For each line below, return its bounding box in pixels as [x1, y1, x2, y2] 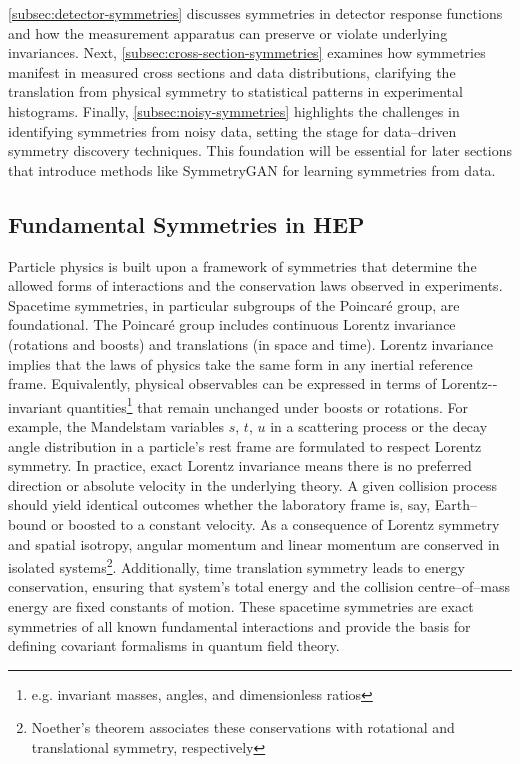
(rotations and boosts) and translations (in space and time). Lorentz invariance [8, 333, 494, 354]
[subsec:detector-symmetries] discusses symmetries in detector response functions [8, 3, 503, 23]
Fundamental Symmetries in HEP [8, 208, 365, 239]
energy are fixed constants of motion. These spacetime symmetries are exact [8, 595, 474, 616]
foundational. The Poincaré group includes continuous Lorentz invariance [8, 314, 456, 335]
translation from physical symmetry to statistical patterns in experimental [8, 81, 463, 102]
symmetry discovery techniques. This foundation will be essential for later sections [8, 140, 512, 161]
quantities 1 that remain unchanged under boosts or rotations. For [66, 393, 469, 417]
